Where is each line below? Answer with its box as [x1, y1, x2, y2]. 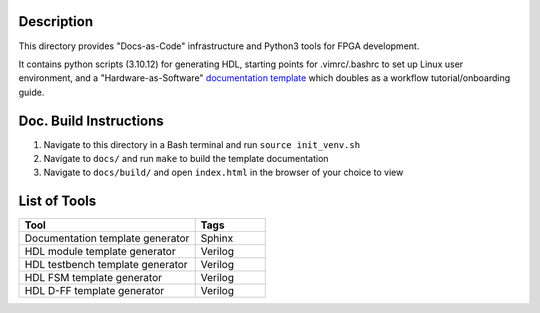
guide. [18, 86, 45, 98]
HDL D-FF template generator [24, 284, 165, 298]
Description [18, 13, 94, 30]
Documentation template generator [24, 231, 190, 245]
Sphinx [200, 231, 234, 245]
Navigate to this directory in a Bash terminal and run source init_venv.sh [43, 138, 360, 150]
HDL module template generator [24, 245, 176, 259]
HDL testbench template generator [24, 258, 189, 272]
